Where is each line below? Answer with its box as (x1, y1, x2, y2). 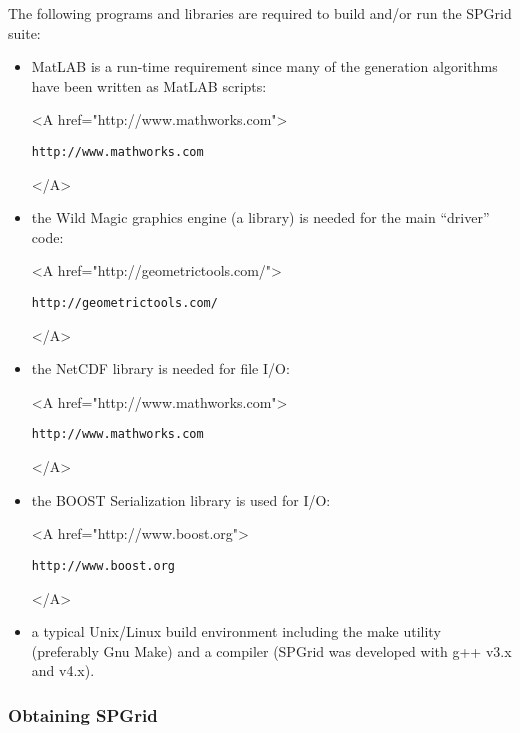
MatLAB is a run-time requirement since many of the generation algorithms (31, 56, 498, 77)
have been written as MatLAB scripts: (31, 75, 267, 96)
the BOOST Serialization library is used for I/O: (31, 489, 331, 510)
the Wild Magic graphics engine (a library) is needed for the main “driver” (31, 207, 490, 228)
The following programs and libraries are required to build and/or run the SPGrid (8, 3, 512, 23)
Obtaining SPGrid (8, 702, 158, 727)
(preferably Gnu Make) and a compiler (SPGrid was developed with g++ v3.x (31, 640, 512, 661)
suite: (8, 22, 41, 43)
